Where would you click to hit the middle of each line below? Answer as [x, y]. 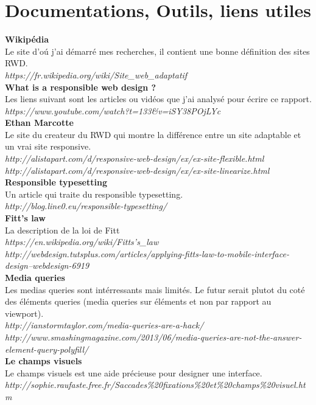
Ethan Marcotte [39, 123]
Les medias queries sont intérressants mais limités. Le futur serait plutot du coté [155, 289]
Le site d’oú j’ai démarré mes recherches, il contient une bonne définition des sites [157, 51]
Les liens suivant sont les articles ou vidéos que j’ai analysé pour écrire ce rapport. [158, 99]
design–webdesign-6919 [47, 265]
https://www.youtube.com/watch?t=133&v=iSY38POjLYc [113, 110]
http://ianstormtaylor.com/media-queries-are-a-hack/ [104, 325]
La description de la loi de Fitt [62, 230]
